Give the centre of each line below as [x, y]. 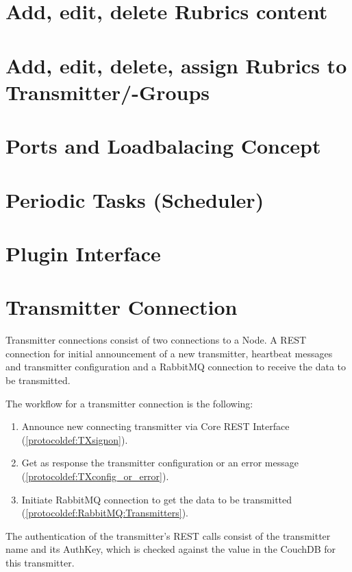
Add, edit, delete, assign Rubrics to [176, 65]
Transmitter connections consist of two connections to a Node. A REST [156, 340]
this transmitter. [40, 562]
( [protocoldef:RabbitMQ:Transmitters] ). [105, 513]
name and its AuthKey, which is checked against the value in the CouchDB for [171, 549]
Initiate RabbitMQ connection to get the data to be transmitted [157, 499]
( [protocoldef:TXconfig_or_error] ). [95, 476]
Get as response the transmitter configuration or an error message [160, 463]
